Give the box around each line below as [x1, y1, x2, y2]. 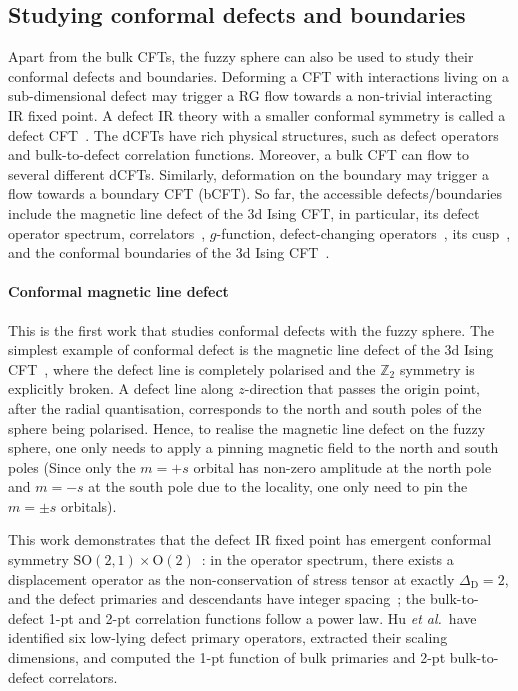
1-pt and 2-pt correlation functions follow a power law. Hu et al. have [48, 607, 477, 628]
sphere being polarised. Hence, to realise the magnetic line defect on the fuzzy [8, 417, 486, 438]
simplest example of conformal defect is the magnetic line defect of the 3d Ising [8, 339, 494, 360]
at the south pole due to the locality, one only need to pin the [88, 476, 468, 497]
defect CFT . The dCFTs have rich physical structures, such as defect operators [8, 124, 499, 145]
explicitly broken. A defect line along [8, 378, 234, 399]
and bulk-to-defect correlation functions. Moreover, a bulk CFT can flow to [8, 144, 469, 165]
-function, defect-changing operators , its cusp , [216, 222, 511, 243]
